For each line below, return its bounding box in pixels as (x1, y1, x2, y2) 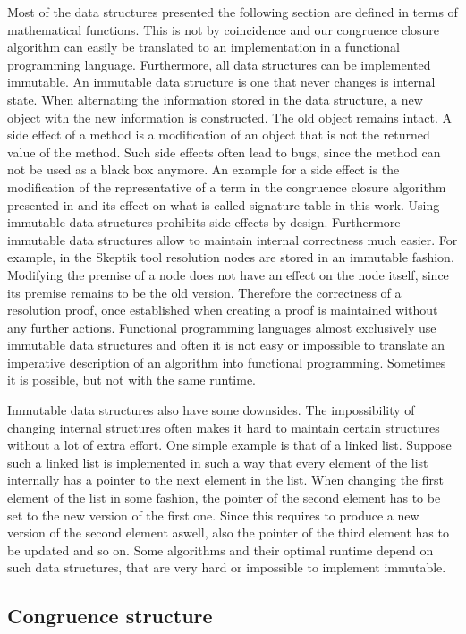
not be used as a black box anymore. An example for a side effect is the (7, 160, 400, 179)
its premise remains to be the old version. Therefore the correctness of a (7, 283, 402, 301)
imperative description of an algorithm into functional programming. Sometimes (7, 352, 446, 371)
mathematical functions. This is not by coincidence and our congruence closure (7, 20, 440, 38)
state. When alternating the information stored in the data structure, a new (7, 89, 423, 108)
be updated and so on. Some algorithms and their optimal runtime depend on (7, 540, 434, 559)
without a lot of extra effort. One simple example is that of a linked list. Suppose (7, 435, 452, 454)
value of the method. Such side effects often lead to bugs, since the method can (7, 142, 441, 161)
